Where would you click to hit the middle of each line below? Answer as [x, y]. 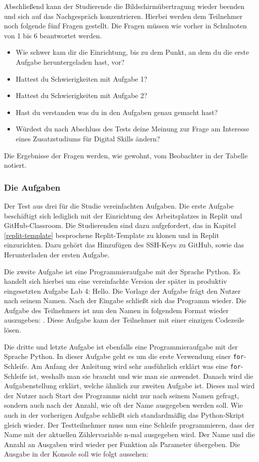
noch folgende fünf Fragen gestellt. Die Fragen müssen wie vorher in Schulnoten [126, 26]
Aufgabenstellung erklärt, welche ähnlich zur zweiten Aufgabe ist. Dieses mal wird [129, 386]
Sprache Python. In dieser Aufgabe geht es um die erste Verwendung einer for [124, 356]
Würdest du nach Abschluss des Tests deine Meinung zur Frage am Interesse [132, 129]
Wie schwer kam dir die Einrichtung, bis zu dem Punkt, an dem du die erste [132, 52]
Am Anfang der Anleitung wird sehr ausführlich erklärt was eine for [136, 366]
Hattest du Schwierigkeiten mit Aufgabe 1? [81, 78]
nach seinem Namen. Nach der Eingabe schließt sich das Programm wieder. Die [125, 300]
